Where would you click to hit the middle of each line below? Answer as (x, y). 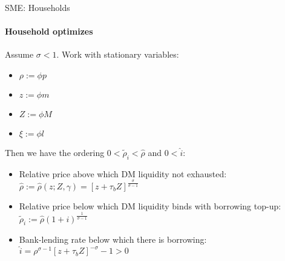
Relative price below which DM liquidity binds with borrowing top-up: (150, 205)
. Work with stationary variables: (118, 54)
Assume (19, 54)
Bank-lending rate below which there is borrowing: (113, 239)
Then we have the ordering (55, 152)
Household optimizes (49, 31)
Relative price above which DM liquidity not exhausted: (123, 173)
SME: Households (38, 7)
